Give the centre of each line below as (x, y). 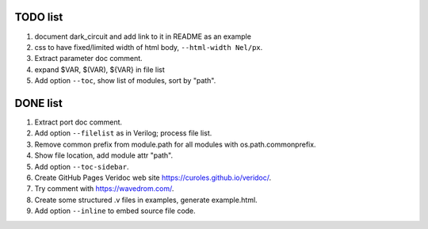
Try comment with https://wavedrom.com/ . (104, 189)
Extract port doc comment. (78, 122)
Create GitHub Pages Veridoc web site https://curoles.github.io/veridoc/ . (153, 177)
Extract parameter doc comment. (88, 59)
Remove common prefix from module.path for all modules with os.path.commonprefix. (175, 144)
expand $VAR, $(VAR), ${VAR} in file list (100, 69)
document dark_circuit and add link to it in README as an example (143, 36)
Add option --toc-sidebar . (82, 166)
